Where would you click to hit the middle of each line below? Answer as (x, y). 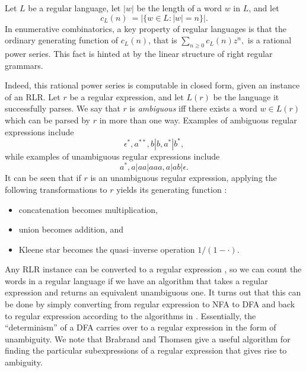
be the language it (246, 96)
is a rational (270, 40)
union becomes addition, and (71, 229)
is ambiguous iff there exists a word (193, 108)
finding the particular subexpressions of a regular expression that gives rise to (146, 350)
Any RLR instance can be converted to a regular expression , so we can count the (153, 269)
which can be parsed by (48, 120)
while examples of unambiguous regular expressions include (112, 156)
